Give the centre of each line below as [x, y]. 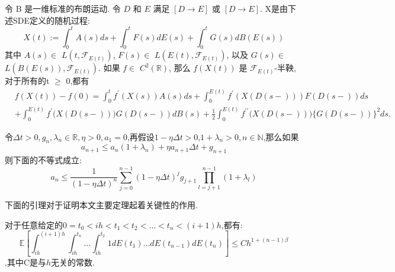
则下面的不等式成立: [43, 160]
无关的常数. [73, 262]
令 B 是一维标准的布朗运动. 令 [63, 8]
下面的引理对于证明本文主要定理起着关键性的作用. [101, 204]
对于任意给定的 [34, 224]
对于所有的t [27, 81]
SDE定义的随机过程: [51, 20]
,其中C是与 [25, 262]
